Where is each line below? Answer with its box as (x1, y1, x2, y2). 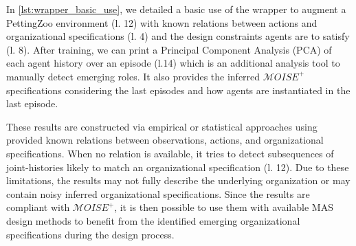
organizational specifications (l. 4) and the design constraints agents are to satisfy (6, 29, 350, 43)
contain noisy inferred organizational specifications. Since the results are (6, 186, 310, 201)
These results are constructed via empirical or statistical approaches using (6, 119, 318, 133)
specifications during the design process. (6, 227, 175, 241)
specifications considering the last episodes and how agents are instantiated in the (6, 82, 351, 97)
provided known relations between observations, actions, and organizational (6, 133, 324, 147)
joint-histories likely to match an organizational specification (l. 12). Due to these (6, 159, 349, 174)
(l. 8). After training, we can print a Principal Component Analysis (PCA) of (6, 42, 332, 56)
